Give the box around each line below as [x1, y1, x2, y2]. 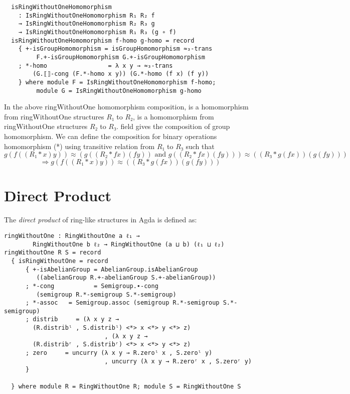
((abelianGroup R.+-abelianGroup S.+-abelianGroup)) [36, 274, 216, 282]
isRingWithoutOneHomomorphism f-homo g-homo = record [11, 37, 195, 44]
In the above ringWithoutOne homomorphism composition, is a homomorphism [4, 101, 249, 112]
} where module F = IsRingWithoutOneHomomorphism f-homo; [18, 78, 216, 86]
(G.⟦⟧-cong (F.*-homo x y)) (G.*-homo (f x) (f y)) [33, 70, 209, 78]
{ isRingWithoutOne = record [11, 257, 108, 265]
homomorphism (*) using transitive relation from [4, 141, 155, 151]
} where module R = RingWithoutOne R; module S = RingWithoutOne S [11, 382, 241, 390]
